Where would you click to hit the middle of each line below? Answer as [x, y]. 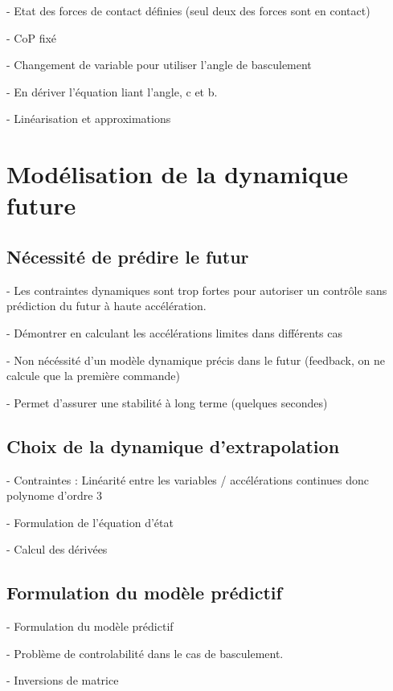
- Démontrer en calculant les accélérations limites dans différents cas [175, 332]
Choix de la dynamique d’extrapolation [173, 446]
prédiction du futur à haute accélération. [106, 306]
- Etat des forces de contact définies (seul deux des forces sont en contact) [188, 10]
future [41, 205]
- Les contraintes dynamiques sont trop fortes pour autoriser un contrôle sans [197, 290]
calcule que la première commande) [93, 376]
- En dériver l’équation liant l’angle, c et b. [112, 91]
